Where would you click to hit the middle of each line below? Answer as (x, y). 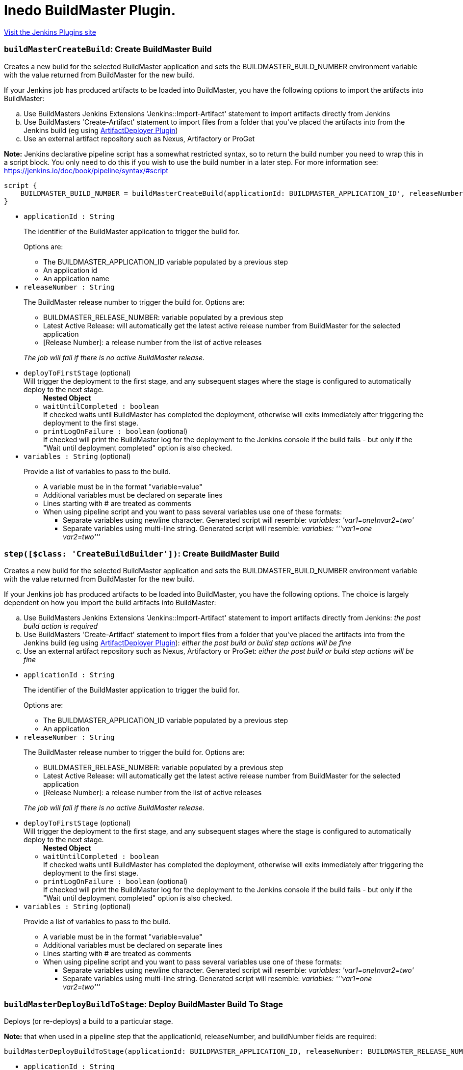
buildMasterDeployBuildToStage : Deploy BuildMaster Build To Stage (143, 1004)
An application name (76, 278)
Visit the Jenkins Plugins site (50, 32)
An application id (70, 270)
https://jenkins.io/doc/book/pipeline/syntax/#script (86, 170)
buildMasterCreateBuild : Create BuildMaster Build (108, 49)
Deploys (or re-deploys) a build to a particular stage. (89, 1021)
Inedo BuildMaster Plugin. (90, 10)
